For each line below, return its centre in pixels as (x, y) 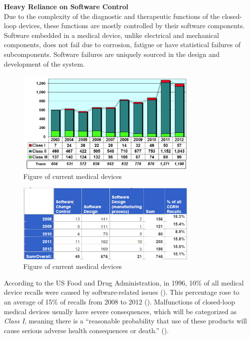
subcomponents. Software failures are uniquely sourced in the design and (112, 54)
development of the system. (44, 63)
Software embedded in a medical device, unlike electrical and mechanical (111, 35)
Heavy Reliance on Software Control (66, 6)
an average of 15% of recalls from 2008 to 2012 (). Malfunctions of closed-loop (120, 302)
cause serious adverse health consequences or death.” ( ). (86, 330)
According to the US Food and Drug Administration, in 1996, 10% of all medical (124, 282)
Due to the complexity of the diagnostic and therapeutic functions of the (112, 16)
